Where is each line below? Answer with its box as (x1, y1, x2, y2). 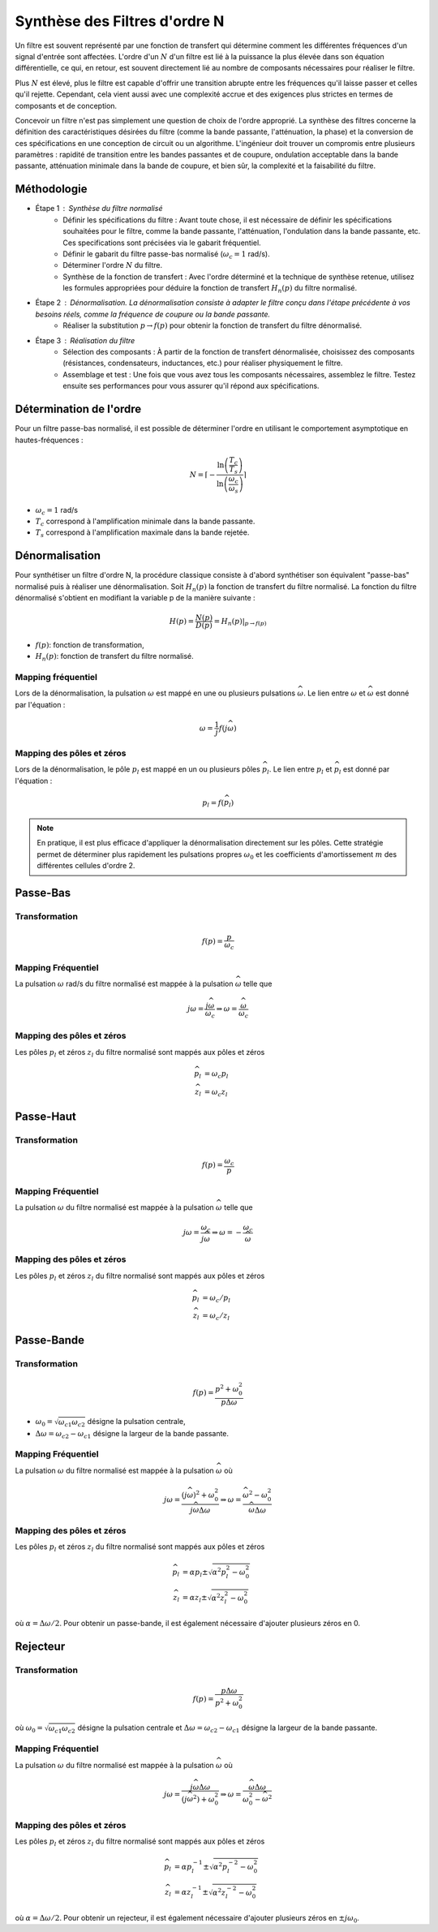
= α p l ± (182, 1567, 208, 1578)
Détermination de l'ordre (15, 402, 142, 416)
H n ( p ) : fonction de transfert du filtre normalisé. (35, 652, 194, 663)
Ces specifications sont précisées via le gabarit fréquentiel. (62, 238, 261, 247)
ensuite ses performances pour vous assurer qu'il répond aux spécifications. (62, 381, 320, 391)
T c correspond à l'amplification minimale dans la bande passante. (35, 516, 255, 527)
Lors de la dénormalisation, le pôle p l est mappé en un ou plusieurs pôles (15, 764, 261, 777)
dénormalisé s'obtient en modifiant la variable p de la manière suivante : (15, 592, 255, 602)
